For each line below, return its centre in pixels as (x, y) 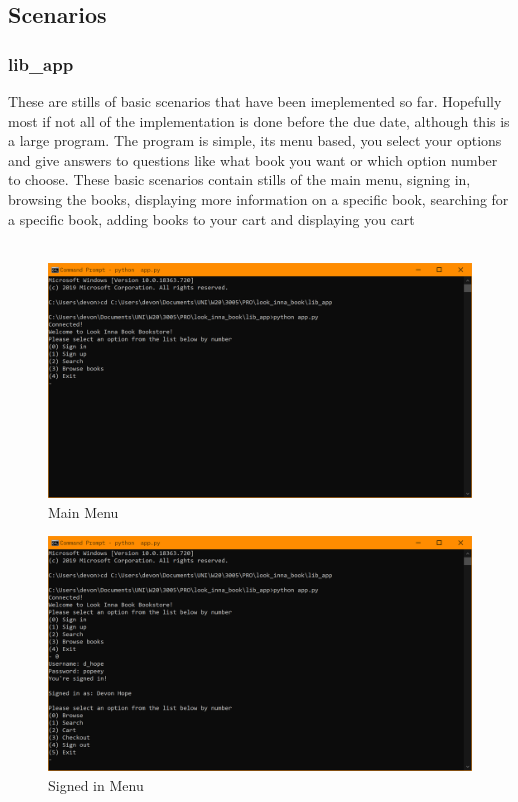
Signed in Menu (96, 784)
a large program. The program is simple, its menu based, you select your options (255, 140)
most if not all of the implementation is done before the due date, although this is (259, 120)
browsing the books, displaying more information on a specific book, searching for (258, 198)
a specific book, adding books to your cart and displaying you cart (211, 218)
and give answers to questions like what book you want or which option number (253, 159)
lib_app (41, 63)
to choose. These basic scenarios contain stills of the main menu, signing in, (239, 179)
